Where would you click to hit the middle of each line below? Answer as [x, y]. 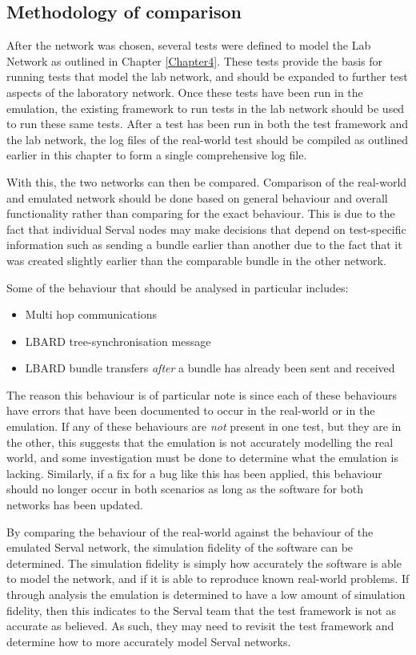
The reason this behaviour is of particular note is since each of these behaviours [202, 394]
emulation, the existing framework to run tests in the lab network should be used [206, 108]
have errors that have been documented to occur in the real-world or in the [191, 410]
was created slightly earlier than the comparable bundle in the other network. [196, 260]
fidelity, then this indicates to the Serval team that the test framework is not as [201, 610]
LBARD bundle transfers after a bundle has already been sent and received [210, 368]
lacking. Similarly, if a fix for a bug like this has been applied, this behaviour [194, 473]
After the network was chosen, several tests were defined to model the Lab [189, 45]
